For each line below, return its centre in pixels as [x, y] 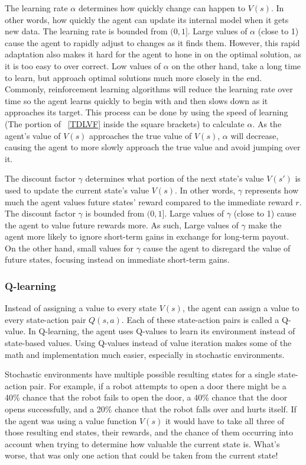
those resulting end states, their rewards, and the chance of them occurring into [149, 432]
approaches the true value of [141, 135]
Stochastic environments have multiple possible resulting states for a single [140, 374]
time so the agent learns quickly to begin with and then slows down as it [136, 100]
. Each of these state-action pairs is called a [200, 319]
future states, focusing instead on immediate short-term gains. [117, 259]
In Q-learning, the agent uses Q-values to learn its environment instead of [162, 331]
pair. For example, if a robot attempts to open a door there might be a [158, 385]
